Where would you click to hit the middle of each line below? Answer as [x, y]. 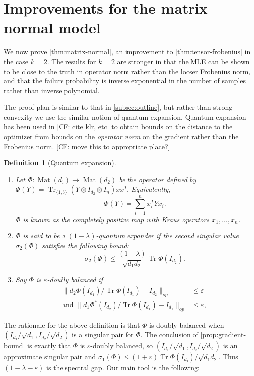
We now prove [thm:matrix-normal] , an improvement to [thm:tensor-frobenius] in [127, 51]
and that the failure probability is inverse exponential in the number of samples [125, 81]
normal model [52, 28]
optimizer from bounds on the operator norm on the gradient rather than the [121, 136]
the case [16, 61]
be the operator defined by [158, 179]
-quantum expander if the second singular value [167, 236]
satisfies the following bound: [85, 245]
